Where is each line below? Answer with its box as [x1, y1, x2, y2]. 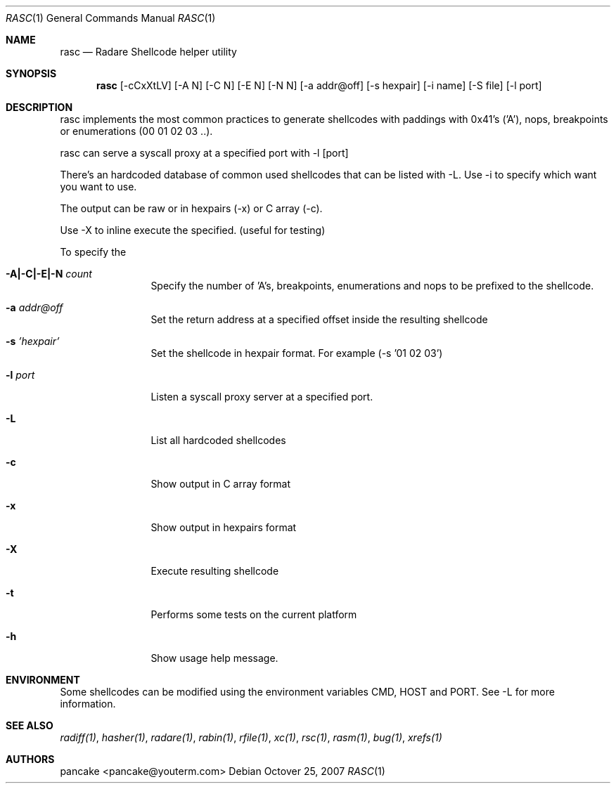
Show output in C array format [150, 478, 291, 490]
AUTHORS [6, 753, 55, 765]
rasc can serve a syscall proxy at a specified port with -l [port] [60, 147, 349, 159]
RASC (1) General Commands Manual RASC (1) [6, 12, 216, 24]
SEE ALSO [6, 719, 53, 731]
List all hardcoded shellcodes [150, 434, 286, 446]
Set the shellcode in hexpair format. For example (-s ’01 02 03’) [150, 347, 443, 359]
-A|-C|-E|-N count [6, 268, 92, 280]
